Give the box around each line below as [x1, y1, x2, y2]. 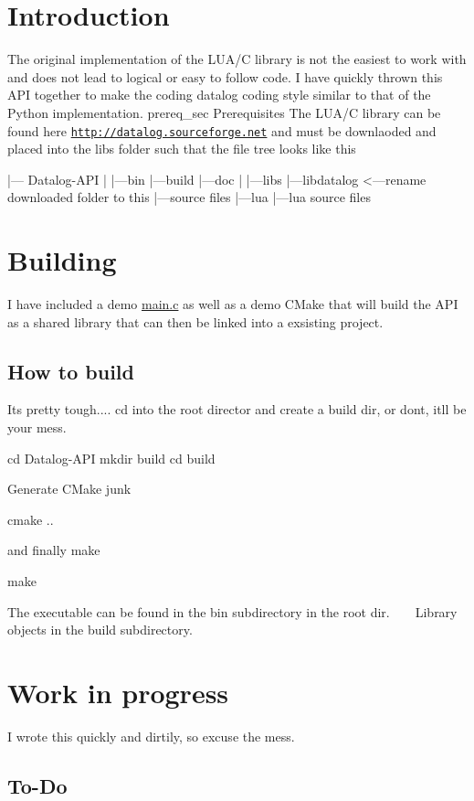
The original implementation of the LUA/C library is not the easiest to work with [7, 49, 467, 69]
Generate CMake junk [7, 479, 132, 498]
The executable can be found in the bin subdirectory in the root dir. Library [7, 602, 458, 621]
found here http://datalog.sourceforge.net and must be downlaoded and [7, 121, 437, 140]
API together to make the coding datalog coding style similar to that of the [7, 85, 431, 104]
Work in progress [7, 673, 229, 710]
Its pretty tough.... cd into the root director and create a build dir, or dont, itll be [7, 400, 467, 419]
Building [7, 241, 117, 279]
